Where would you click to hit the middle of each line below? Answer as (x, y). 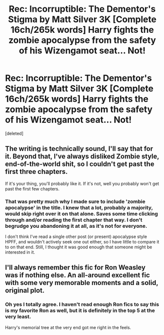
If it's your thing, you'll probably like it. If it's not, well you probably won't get (82, 183)
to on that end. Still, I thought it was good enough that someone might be (79, 247)
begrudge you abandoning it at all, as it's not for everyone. (76, 226)
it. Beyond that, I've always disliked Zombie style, (82, 156)
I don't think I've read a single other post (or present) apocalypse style (76, 237)
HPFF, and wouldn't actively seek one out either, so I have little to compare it (82, 242)
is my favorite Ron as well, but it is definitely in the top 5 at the (80, 311)
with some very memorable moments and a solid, (82, 283)
